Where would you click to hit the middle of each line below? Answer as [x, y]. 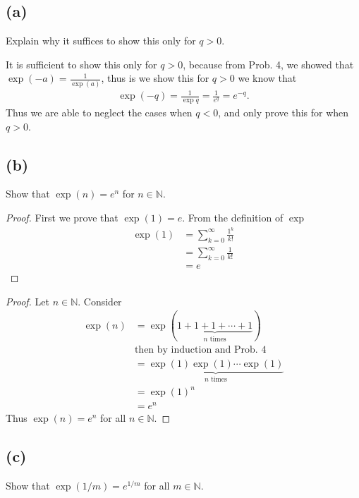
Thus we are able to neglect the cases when [99, 113]
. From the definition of [233, 218]
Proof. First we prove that [62, 218]
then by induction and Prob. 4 [200, 350]
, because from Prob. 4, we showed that [268, 64]
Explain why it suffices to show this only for [101, 41]
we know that [267, 78]
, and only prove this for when [284, 113]
